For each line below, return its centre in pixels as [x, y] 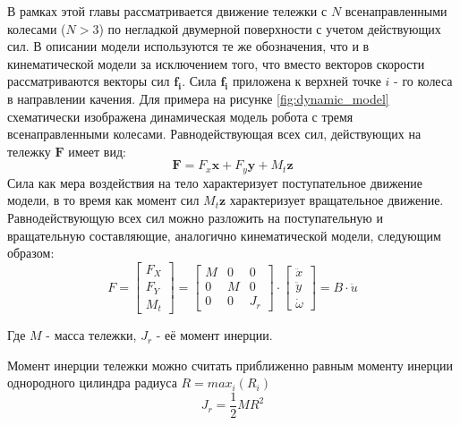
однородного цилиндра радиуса [92, 382]
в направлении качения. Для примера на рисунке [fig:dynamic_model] [198, 98]
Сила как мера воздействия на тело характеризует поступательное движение [215, 182]
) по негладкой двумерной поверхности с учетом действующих [270, 28]
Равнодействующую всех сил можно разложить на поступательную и [195, 217]
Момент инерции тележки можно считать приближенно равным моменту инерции [230, 365]
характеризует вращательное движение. [336, 200]
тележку [29, 151]
